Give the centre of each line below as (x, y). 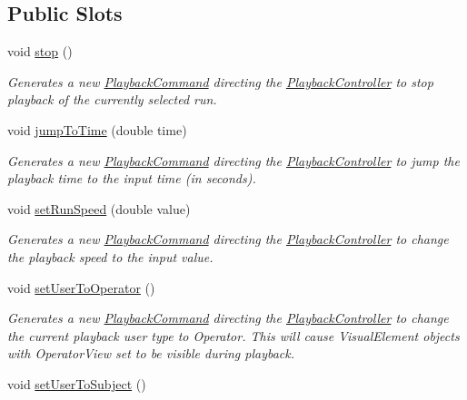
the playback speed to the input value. (110, 256)
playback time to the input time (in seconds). (132, 178)
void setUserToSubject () (77, 383)
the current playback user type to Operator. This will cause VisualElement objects (233, 335)
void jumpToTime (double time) (97, 129)
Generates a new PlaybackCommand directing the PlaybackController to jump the (233, 160)
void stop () (40, 51)
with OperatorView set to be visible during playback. (151, 353)
